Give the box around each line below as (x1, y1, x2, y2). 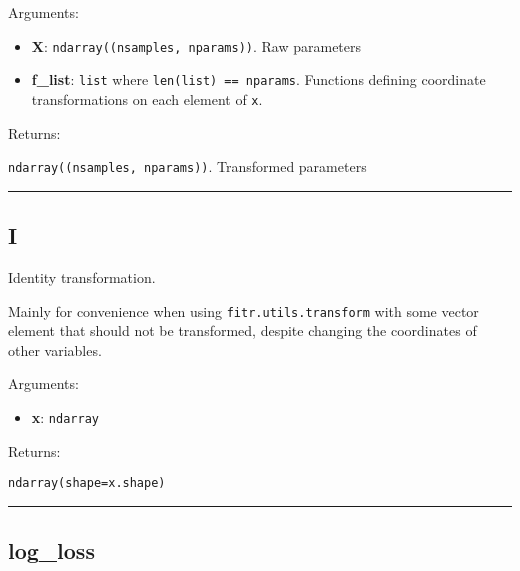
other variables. (8, 339, 102, 360)
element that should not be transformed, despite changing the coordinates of (8, 320, 477, 341)
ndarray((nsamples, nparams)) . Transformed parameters (8, 156, 367, 177)
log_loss (8, 535, 95, 566)
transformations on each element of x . (31, 88, 263, 109)
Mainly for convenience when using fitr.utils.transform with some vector (8, 300, 479, 321)
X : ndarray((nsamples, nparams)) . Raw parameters (31, 35, 362, 56)
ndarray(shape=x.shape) (8, 476, 166, 491)
